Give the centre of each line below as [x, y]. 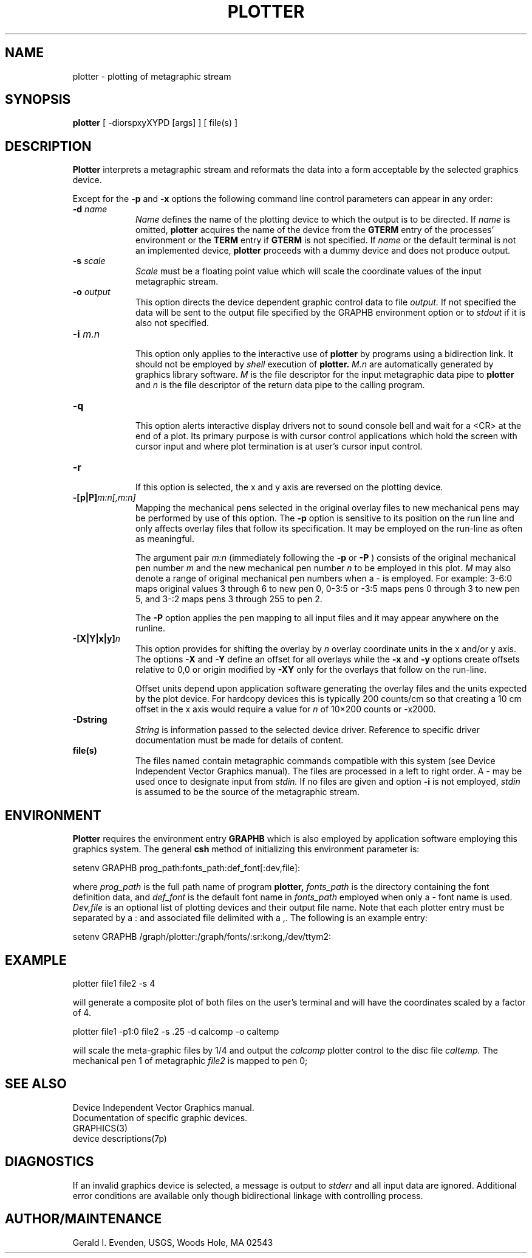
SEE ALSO [36, 1084]
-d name [90, 209]
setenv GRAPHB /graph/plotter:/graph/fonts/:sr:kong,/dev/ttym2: [202, 937]
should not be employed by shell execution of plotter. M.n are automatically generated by [315, 364]
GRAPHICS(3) [100, 1128]
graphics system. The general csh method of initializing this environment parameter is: [246, 849]
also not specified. [172, 323]
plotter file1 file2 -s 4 [114, 983]
